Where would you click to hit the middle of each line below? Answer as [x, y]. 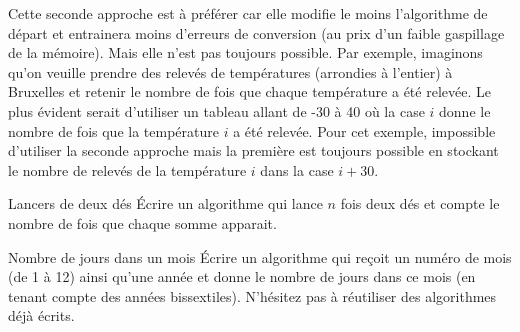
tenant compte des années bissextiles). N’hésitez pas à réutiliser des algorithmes [252, 295]
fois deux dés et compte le [420, 203]
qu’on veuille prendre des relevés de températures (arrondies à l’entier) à [230, 71]
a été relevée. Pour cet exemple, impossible [364, 130]
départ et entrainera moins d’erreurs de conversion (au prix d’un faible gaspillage [256, 32]
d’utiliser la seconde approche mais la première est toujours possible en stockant [253, 150]
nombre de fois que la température [113, 130]
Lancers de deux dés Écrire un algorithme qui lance [165, 203]
